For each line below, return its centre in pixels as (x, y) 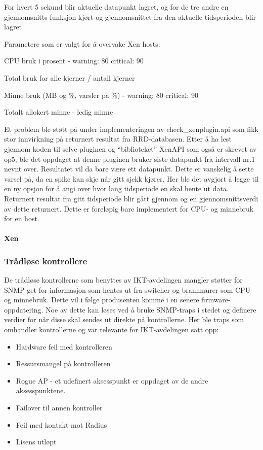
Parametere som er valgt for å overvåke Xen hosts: (82, 43)
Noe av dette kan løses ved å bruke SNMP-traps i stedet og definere (151, 309)
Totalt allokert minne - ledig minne (59, 112)
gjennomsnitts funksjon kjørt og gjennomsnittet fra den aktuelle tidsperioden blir (130, 16)
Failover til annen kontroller (59, 408)
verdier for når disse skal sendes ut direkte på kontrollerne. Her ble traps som (124, 319)
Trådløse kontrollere (46, 261)
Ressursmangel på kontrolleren (63, 364)
